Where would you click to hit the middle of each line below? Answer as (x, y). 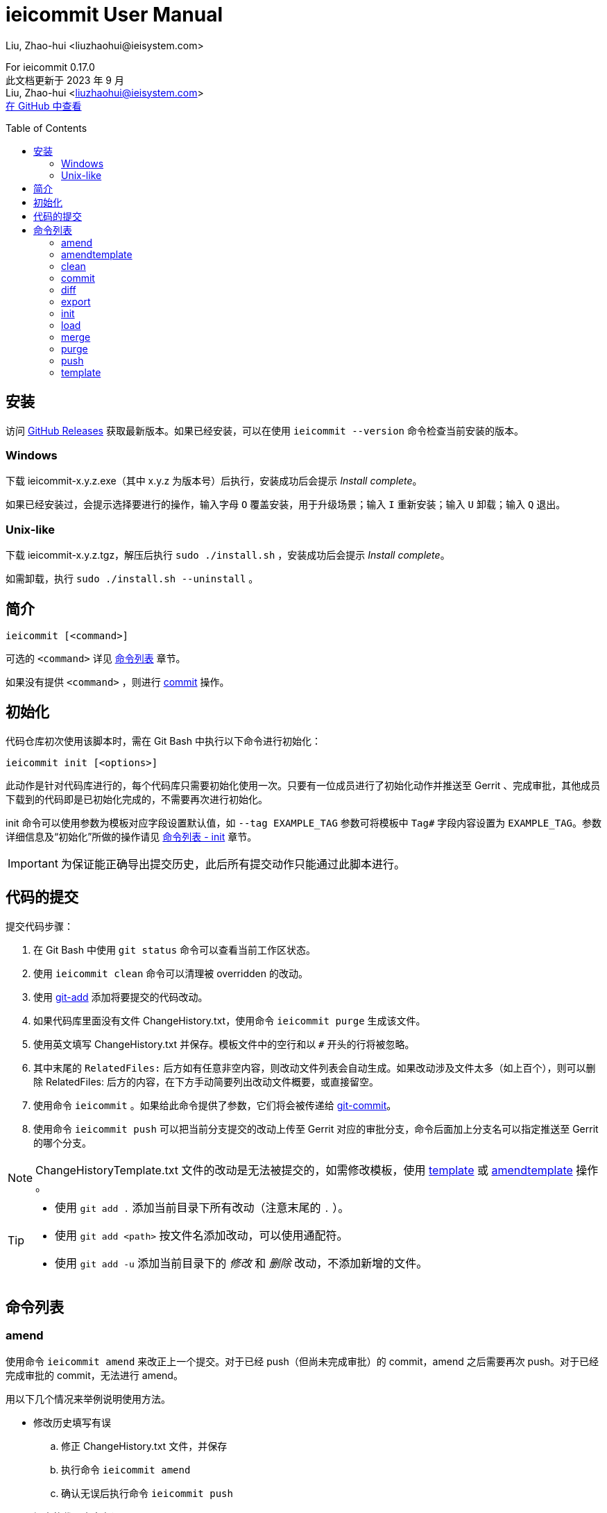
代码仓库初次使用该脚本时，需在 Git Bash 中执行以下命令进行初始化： (163, 741)
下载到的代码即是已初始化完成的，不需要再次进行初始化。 (137, 799)
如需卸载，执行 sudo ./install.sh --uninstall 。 (132, 579)
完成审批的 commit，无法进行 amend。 (94, 1375)
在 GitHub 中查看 (44, 105)
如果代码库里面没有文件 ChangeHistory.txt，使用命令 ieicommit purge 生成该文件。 (230, 1020)
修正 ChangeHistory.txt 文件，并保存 (144, 1446)
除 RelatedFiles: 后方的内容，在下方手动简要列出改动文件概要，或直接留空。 (206, 1081)
